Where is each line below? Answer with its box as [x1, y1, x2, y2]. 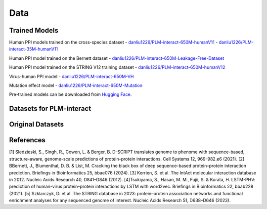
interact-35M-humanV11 [9, 46, 58, 52]
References [9, 136, 45, 144]
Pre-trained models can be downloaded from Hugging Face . [9, 91, 132, 97]
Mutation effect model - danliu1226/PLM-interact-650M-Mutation [9, 83, 143, 88]
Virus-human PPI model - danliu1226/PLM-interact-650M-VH [9, 73, 134, 79]
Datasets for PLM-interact [9, 104, 91, 113]
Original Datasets [9, 120, 64, 128]
